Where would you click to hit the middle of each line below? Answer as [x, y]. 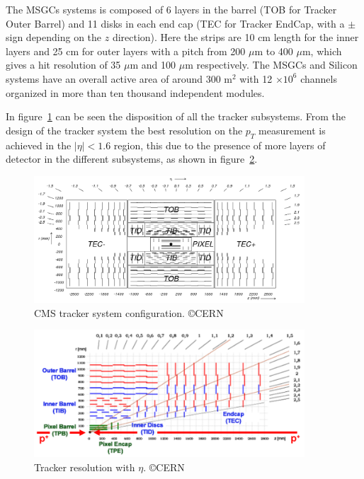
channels [319, 78]
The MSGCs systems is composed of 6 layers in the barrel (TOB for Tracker [171, 9]
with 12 [256, 78]
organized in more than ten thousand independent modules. [135, 92]
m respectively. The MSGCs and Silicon [271, 65]
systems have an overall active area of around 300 [113, 78]
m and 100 [153, 65]
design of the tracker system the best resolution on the [124, 130]
